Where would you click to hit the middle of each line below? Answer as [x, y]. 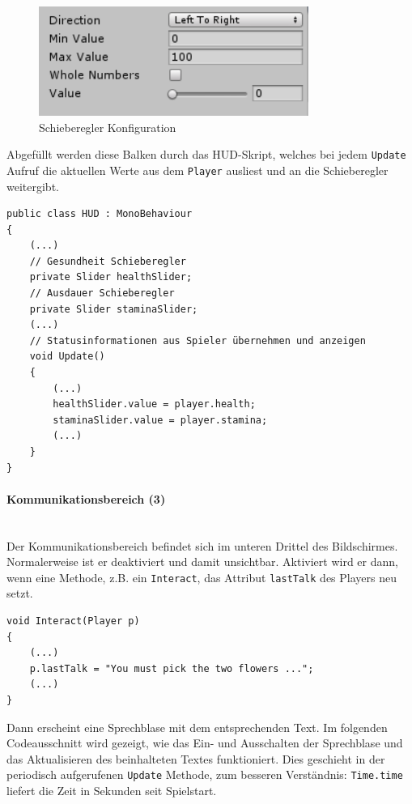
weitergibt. [33, 186]
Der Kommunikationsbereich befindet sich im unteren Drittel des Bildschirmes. [202, 545]
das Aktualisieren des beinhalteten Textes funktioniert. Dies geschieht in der [196, 758]
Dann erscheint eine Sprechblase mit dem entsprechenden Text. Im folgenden [197, 727]
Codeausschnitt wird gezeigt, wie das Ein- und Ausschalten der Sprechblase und [205, 743]
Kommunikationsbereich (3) [86, 498]
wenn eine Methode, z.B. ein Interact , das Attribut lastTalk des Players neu [202, 577]
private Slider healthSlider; [111, 277]
